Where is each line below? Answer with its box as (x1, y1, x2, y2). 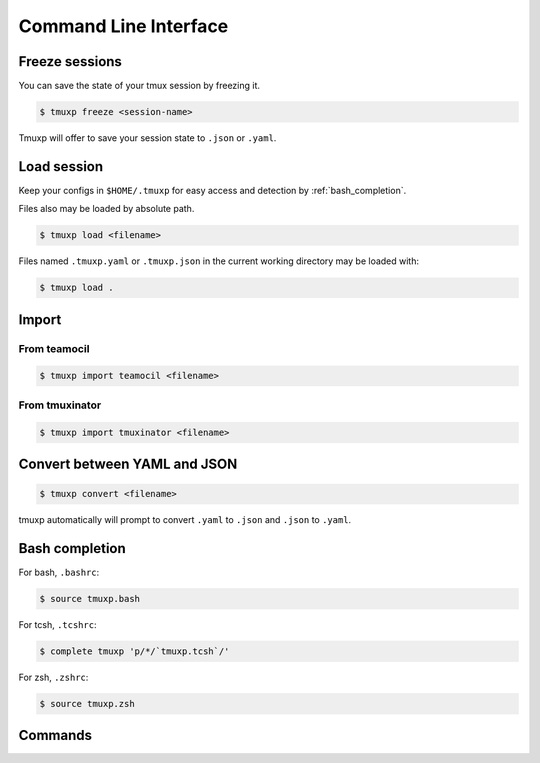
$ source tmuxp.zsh (39, 698, 135, 709)
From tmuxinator (18, 398, 102, 412)
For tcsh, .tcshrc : (18, 619, 97, 631)
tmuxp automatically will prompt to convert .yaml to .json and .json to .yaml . (18, 514, 352, 526)
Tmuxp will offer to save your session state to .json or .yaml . (18, 132, 277, 144)
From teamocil (18, 341, 90, 355)
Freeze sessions (18, 53, 122, 70)
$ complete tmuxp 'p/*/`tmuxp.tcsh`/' (39, 646, 230, 657)
